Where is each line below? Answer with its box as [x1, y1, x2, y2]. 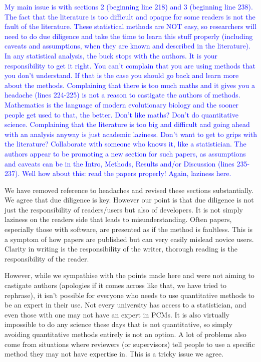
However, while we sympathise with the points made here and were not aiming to [5, 270, 254, 280]
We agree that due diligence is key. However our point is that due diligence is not [5, 194, 254, 205]
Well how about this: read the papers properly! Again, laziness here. [22, 168, 231, 178]
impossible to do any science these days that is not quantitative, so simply [5, 319, 232, 329]
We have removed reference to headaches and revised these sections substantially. [5, 184, 253, 195]
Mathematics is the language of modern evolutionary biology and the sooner [5, 99, 239, 109]
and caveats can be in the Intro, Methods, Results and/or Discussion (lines [5, 158, 234, 168]
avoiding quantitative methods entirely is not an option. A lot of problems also [5, 329, 246, 339]
